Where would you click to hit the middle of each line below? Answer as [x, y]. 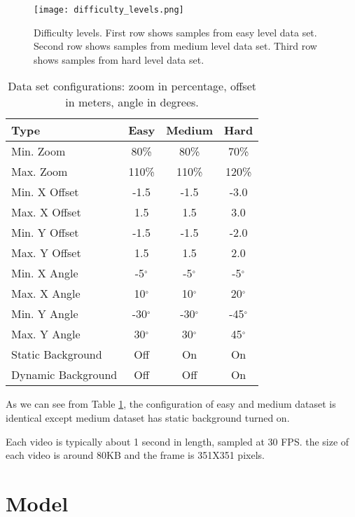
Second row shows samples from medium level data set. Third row [175, 46]
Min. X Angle [45, 273]
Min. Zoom [39, 151]
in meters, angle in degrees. [132, 102]
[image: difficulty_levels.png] [109, 10]
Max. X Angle [46, 294]
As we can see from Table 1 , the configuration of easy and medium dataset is [171, 404]
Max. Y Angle [46, 334]
